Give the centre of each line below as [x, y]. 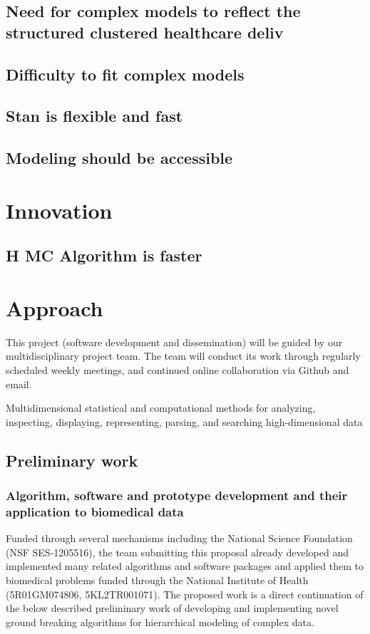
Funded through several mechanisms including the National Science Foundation [179, 538]
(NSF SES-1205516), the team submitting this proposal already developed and [178, 552]
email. [19, 384]
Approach [55, 307]
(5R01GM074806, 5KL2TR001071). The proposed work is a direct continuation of [185, 594]
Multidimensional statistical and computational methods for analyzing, [161, 408]
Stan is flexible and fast [94, 116]
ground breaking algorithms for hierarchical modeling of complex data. [160, 622]
